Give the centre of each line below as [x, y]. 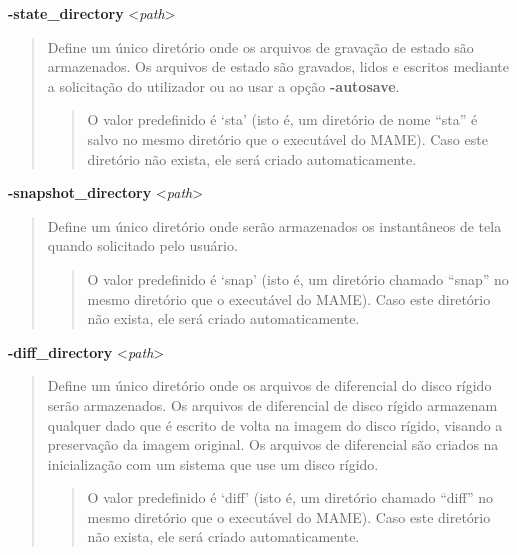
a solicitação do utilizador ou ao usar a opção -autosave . [223, 85]
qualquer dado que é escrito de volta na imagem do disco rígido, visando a [275, 424]
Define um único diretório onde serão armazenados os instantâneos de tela [274, 225]
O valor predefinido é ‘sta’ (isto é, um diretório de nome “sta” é [282, 119]
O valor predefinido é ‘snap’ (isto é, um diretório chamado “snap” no [298, 278]
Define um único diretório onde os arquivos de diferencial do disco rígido [269, 385]
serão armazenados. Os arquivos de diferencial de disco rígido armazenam [272, 404]
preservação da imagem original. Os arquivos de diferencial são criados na [273, 444]
